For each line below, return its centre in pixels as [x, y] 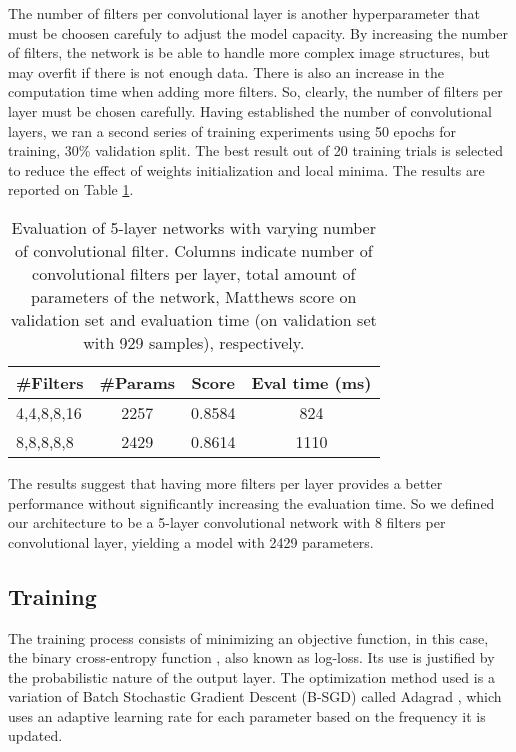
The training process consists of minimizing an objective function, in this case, [248, 637]
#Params [137, 382]
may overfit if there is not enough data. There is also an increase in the [226, 71]
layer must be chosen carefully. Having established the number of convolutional [250, 110]
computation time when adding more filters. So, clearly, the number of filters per [255, 91]
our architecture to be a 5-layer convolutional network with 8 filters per [227, 522]
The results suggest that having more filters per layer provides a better [225, 482]
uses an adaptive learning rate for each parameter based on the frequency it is [247, 715]
